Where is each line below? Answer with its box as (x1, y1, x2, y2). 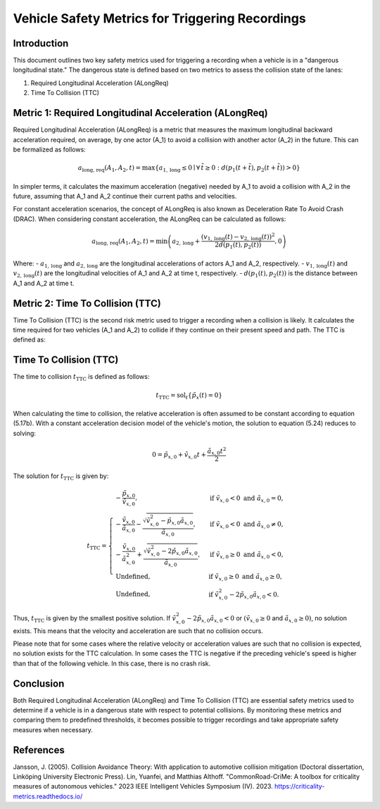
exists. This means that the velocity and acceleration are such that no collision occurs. (13, 627, 263, 635)
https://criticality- (274, 782, 325, 791)
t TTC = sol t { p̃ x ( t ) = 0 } (156, 391, 223, 401)
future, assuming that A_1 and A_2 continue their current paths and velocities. (13, 192, 237, 201)
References (13, 744, 65, 756)
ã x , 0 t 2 (207, 446, 227, 457)
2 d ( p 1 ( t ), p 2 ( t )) (215, 241, 262, 251)
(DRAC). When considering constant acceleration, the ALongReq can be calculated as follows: (13, 215, 286, 223)
